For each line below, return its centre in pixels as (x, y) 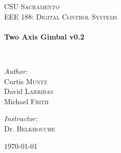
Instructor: (21, 118)
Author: (16, 71)
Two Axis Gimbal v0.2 (44, 36)
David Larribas (29, 91)
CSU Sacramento (32, 6)
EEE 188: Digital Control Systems (61, 16)
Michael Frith (26, 101)
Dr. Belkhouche (30, 128)
